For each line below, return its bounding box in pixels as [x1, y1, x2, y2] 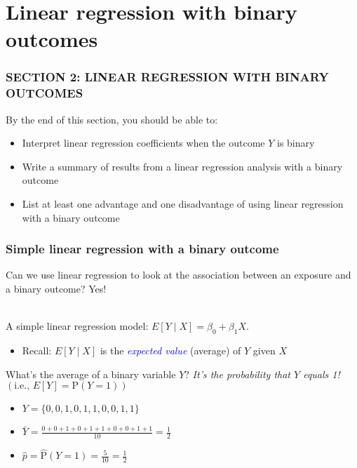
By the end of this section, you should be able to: [6, 112, 218, 126]
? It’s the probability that [184, 366, 290, 381]
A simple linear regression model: [6, 319, 149, 333]
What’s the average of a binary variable [6, 366, 176, 381]
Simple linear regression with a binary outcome [6, 240, 279, 258]
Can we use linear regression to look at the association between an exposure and [6, 267, 351, 282]
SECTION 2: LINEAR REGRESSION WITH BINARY [6, 68, 329, 86]
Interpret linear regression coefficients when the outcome [22, 135, 265, 150]
